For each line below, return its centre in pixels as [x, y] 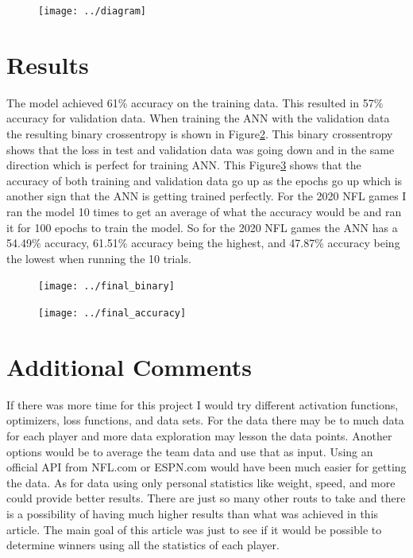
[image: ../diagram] [93, 11]
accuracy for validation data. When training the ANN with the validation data [198, 118]
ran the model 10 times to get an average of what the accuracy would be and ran [204, 211]
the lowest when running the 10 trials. [99, 258]
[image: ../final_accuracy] [112, 313]
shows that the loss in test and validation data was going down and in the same [201, 149]
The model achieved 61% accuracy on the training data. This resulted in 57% [195, 102]
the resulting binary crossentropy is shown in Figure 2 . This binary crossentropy [200, 133]
